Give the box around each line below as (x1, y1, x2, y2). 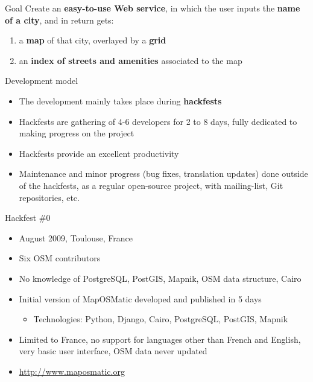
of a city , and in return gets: (5, 13, 114, 26)
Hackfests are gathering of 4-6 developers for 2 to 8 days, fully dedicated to (19, 115, 297, 127)
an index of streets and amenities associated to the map (19, 54, 242, 66)
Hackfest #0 (5, 211, 51, 224)
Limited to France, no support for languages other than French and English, (19, 333, 301, 345)
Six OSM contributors (19, 252, 101, 264)
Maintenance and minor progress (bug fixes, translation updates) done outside (19, 167, 308, 180)
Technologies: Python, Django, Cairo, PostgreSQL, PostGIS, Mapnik (33, 313, 288, 325)
